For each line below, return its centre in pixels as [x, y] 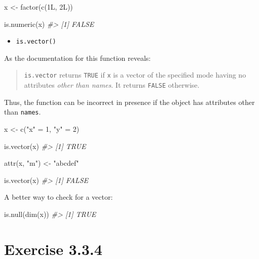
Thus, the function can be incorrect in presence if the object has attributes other [129, 102]
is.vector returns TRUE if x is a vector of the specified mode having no [135, 75]
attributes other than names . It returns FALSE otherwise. [112, 85]
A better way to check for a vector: [59, 197]
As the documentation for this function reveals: [78, 58]
